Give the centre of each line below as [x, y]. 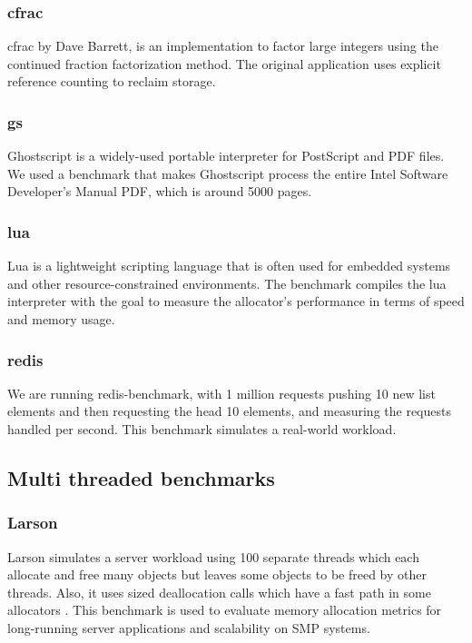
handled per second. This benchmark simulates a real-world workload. [202, 429]
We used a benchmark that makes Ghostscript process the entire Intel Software [228, 173]
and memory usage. [61, 319]
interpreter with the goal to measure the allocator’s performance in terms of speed [236, 301]
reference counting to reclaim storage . [112, 81]
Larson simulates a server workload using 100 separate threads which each [213, 556]
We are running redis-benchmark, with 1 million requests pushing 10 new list [221, 393]
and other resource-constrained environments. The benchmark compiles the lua [227, 283]
